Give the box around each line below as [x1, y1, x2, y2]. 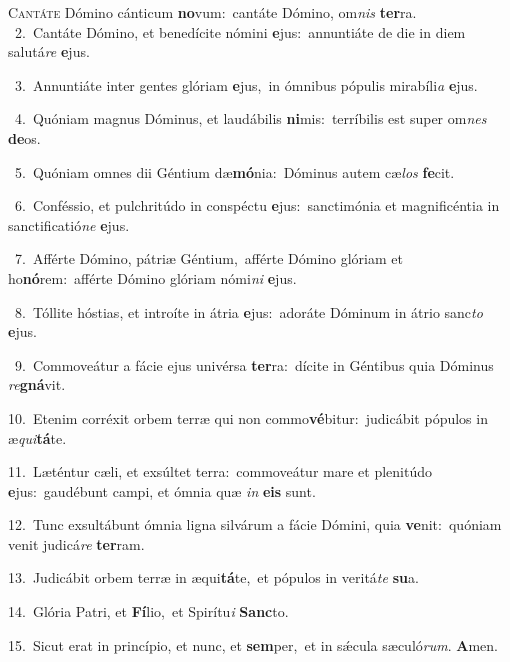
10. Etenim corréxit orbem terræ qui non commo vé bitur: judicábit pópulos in [8, 407, 488, 428]
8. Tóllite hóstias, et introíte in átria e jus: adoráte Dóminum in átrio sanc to [14, 301, 483, 322]
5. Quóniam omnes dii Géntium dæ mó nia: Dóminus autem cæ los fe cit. [14, 161, 455, 182]
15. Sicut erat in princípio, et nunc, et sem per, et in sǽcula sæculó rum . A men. [8, 634, 498, 655]
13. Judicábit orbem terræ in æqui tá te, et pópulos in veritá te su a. [8, 567, 419, 588]
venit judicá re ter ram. [8, 533, 145, 554]
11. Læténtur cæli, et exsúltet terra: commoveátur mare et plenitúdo [8, 461, 432, 482]
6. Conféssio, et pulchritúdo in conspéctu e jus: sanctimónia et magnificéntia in [14, 195, 500, 216]
